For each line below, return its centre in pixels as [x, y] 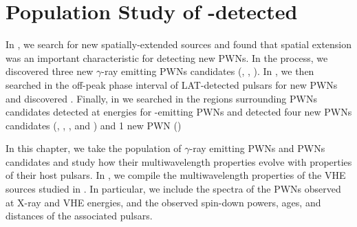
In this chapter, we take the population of [94, 148]
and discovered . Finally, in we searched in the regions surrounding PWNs [161, 98]
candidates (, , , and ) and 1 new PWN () [94, 125]
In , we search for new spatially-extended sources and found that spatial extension [179, 44]
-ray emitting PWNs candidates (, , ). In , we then [208, 71]
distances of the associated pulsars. [79, 216]
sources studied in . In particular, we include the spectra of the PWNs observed [173, 189]
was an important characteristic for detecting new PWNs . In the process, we [167, 57]
